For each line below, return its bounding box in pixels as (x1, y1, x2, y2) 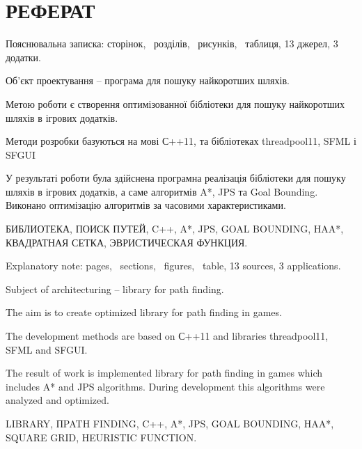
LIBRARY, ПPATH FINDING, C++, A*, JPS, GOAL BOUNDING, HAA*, (6, 416, 334, 430)
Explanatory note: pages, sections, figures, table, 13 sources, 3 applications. (6, 258, 341, 273)
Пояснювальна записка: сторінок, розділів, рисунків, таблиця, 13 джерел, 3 (6, 36, 338, 51)
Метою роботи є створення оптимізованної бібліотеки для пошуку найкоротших (6, 96, 345, 111)
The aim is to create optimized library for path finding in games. (6, 305, 282, 320)
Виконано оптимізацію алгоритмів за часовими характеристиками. (6, 198, 286, 212)
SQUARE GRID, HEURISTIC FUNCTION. (6, 430, 197, 444)
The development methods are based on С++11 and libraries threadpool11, (6, 329, 329, 343)
